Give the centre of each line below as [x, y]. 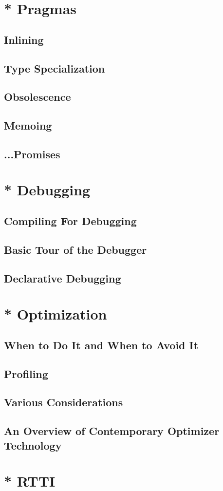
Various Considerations [64, 402]
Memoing [28, 125]
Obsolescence [37, 97]
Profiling [26, 373]
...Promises [32, 154]
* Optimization [56, 314]
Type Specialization [55, 68]
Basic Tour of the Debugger [75, 249]
